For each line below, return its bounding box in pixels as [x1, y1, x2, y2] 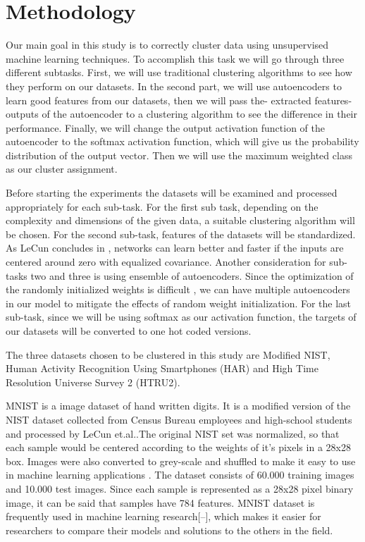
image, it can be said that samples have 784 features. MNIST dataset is [6, 495, 315, 510]
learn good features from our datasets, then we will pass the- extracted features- [6, 92, 352, 107]
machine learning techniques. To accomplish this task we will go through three [6, 51, 345, 66]
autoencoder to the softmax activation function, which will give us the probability [6, 134, 359, 149]
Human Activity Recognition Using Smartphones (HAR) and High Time [6, 361, 318, 376]
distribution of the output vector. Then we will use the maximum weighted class [6, 147, 352, 162]
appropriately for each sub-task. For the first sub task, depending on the [6, 199, 318, 214]
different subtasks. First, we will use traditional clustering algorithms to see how [6, 65, 352, 80]
